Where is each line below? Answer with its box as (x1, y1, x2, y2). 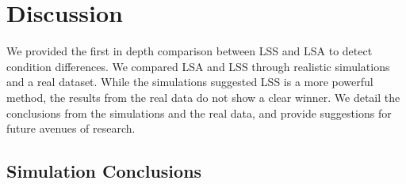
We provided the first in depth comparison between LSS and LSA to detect (6, 43, 373, 59)
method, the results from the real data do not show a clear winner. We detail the (6, 88, 400, 105)
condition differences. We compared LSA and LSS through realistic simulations (6, 58, 390, 74)
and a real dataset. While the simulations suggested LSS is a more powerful (6, 73, 373, 90)
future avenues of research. (6, 120, 136, 137)
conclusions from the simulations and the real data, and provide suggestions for (6, 104, 392, 121)
